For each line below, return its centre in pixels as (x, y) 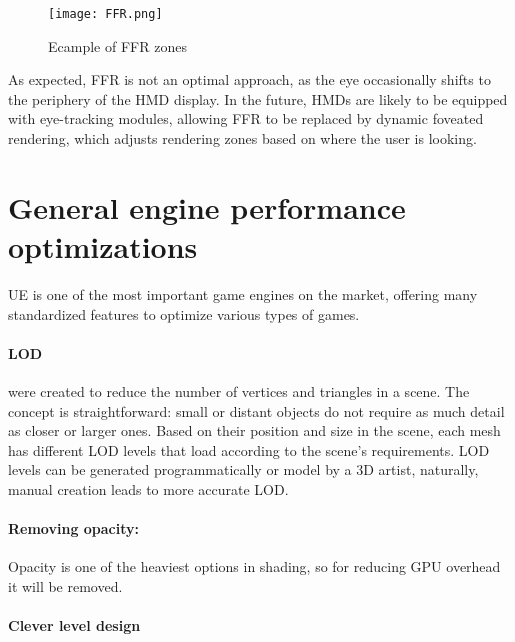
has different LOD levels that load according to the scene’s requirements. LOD (249, 449)
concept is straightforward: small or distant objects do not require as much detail (256, 410)
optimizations (103, 246)
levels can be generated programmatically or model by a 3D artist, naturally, (243, 469)
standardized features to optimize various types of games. (184, 313)
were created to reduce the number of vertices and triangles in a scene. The (239, 390)
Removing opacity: (74, 528)
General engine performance (207, 206)
